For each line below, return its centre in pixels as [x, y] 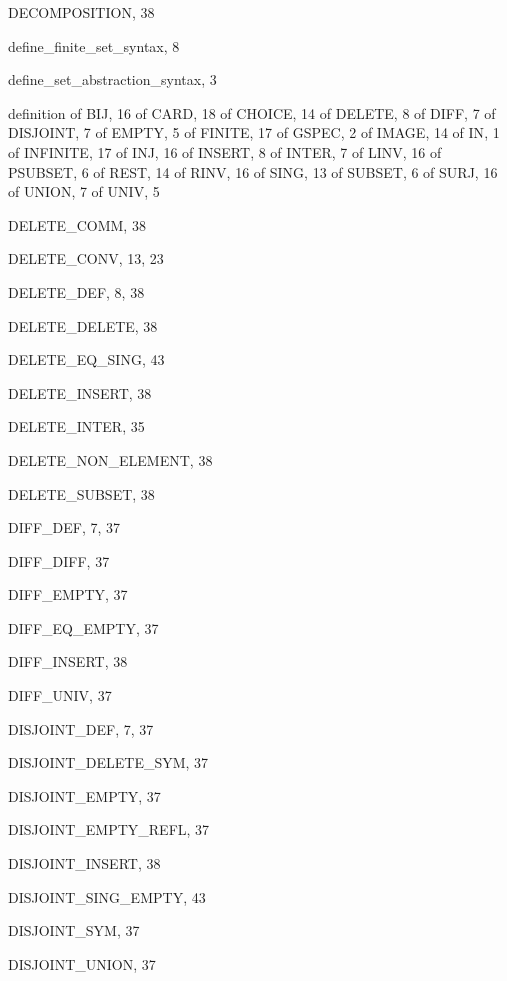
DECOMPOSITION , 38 [81, 12]
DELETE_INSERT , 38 [80, 392]
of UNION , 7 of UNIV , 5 [84, 191]
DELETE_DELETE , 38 [83, 325]
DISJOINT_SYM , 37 [74, 930]
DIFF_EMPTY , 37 [68, 594]
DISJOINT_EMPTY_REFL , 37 [109, 829]
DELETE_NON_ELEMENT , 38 [110, 459]
